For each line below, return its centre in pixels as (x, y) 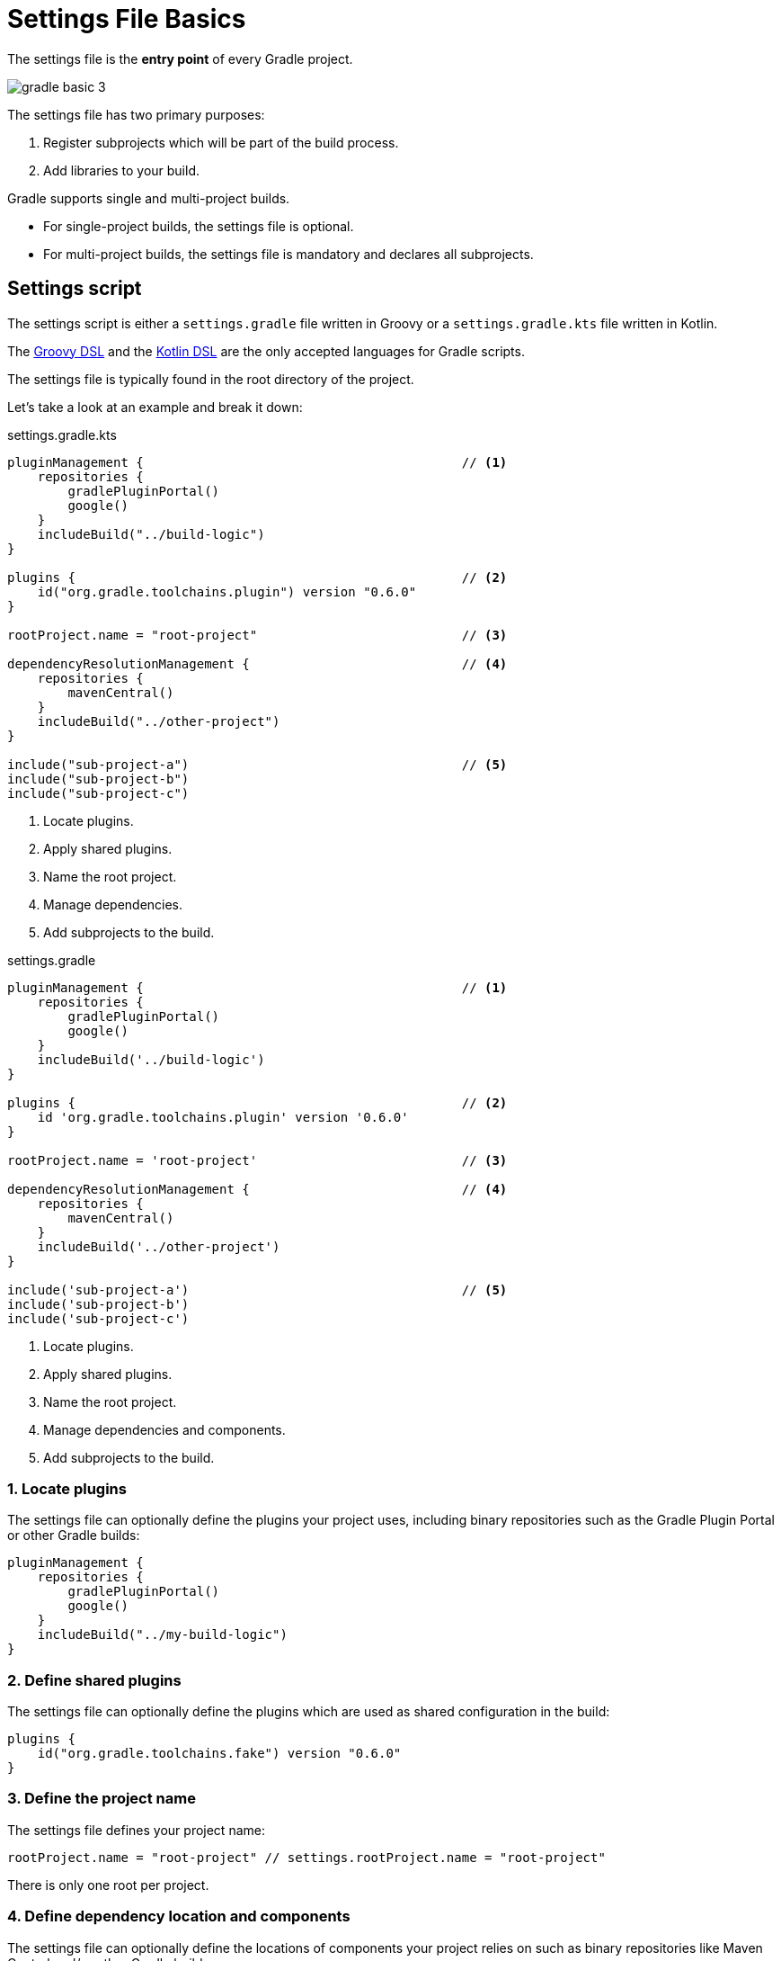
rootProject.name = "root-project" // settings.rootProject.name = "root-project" (306, 1857)
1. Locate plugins (67, 1488)
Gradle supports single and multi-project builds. (149, 198)
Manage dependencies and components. (164, 1429)
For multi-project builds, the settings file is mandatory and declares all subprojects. (288, 254)
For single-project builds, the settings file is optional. (199, 226)
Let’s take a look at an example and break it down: (155, 407)
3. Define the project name (102, 1799)
